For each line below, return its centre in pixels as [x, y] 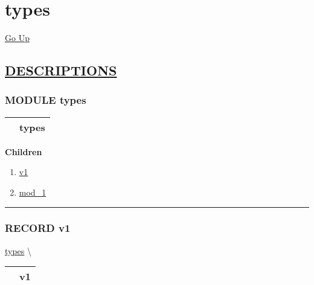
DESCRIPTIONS [61, 70]
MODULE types [46, 100]
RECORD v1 [38, 228]
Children [24, 151]
